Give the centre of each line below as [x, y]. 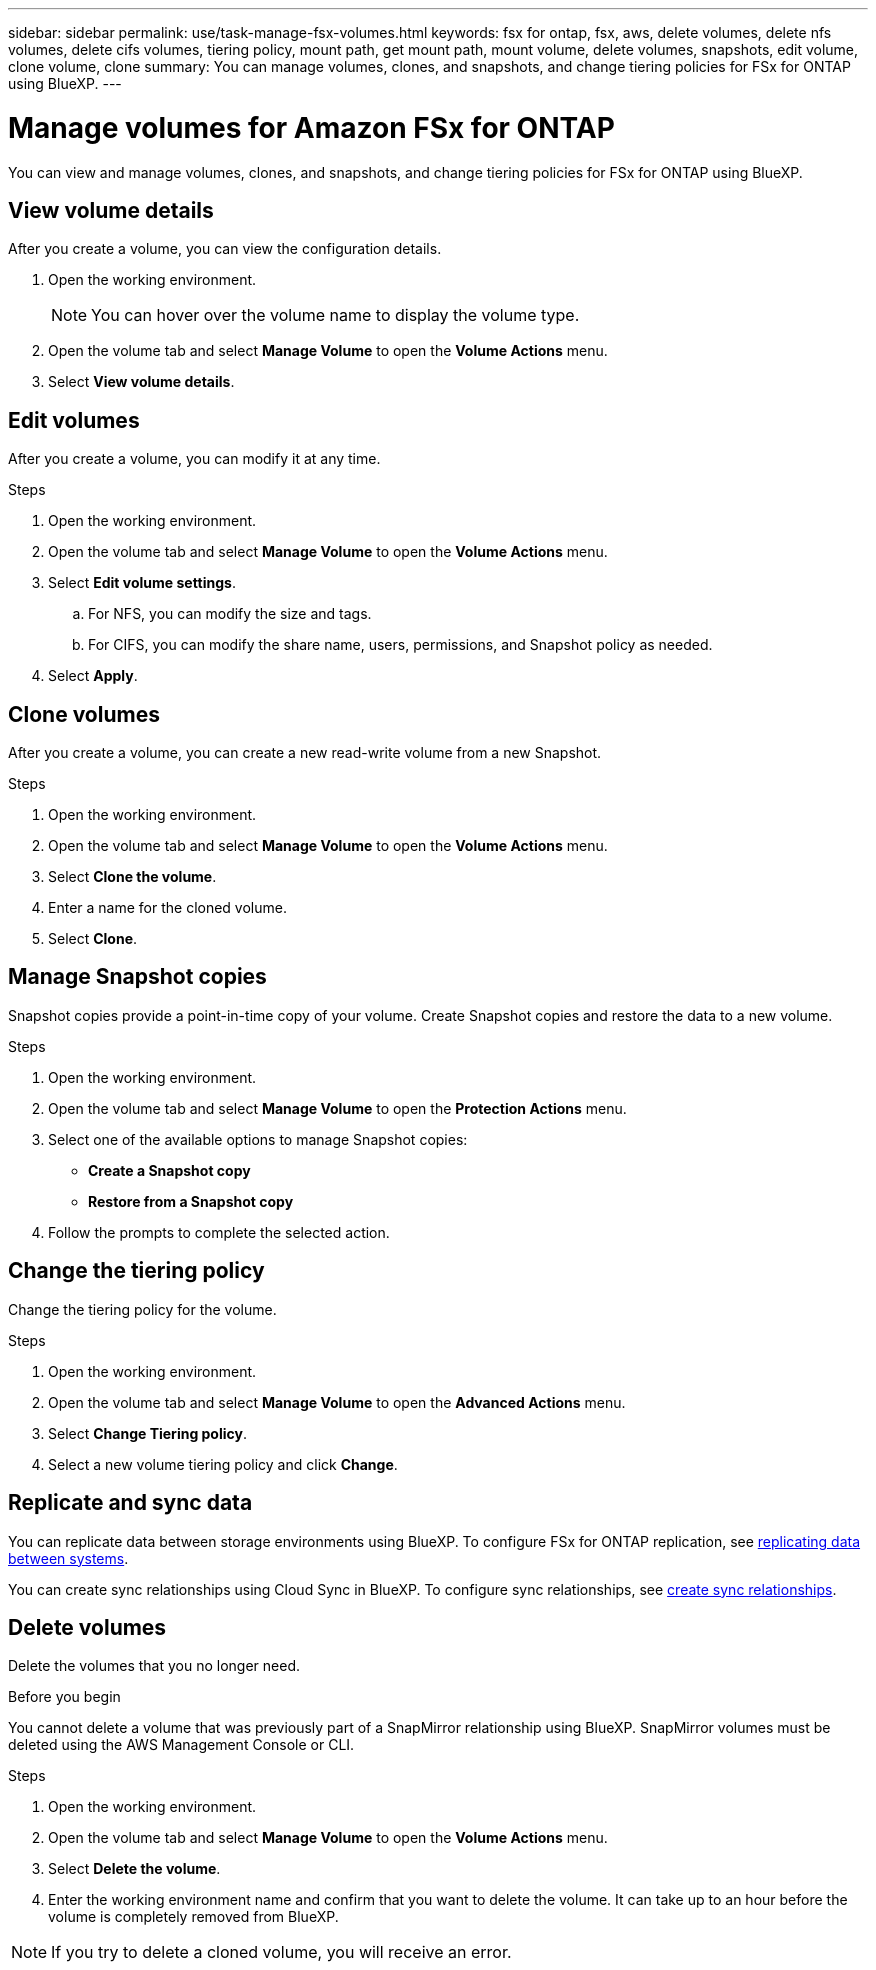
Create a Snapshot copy [169, 1170]
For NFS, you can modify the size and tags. [230, 614]
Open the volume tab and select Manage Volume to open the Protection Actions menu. [337, 1108]
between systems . [68, 1558]
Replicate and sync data [130, 1503]
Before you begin [64, 1697]
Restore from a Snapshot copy [191, 1201]
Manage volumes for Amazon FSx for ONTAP [311, 127]
